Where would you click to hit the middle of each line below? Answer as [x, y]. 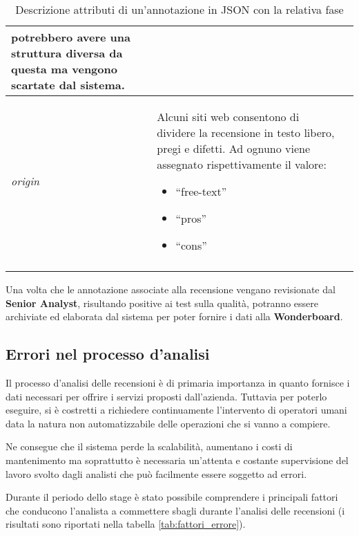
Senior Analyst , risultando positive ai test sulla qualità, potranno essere [162, 303]
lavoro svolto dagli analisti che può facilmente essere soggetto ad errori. [156, 473]
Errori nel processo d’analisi [108, 354]
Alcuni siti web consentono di [228, 117]
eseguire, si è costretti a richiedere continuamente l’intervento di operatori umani [176, 410]
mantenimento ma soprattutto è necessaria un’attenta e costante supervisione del [177, 460]
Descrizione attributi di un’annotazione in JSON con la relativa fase [179, 9]
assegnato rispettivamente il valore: [242, 164]
